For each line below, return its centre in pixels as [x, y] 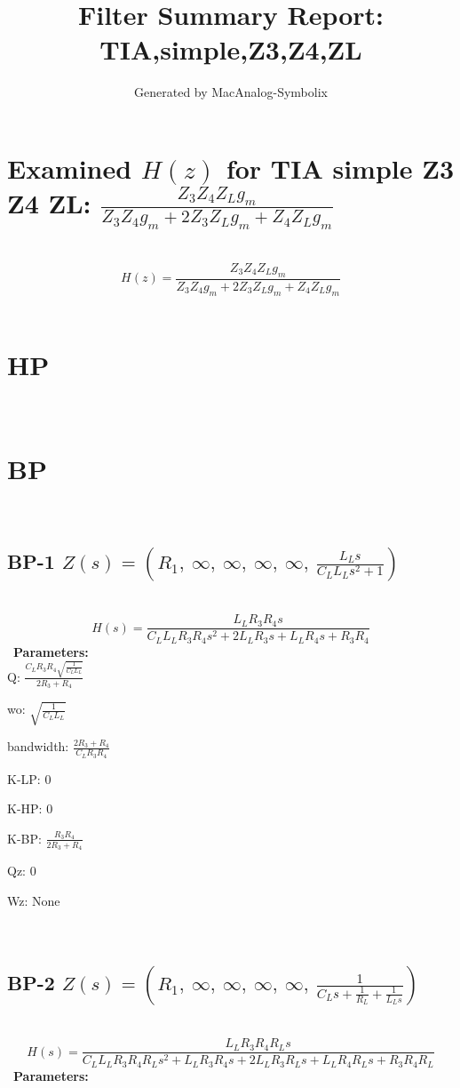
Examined [70, 168]
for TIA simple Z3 [340, 168]
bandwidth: [38, 746]
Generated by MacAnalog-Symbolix [231, 92]
